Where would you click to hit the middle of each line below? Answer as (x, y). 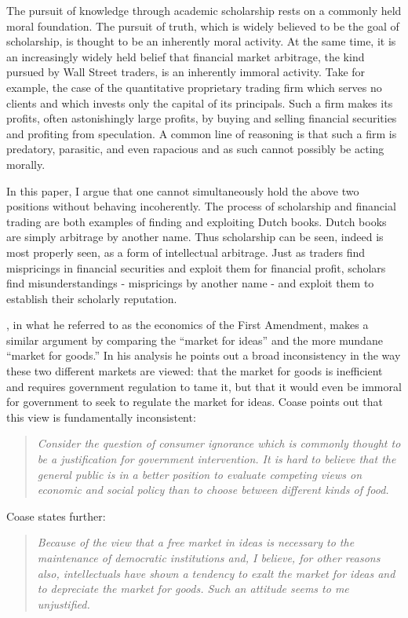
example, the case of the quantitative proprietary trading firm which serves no (194, 87)
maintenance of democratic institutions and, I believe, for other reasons (209, 558)
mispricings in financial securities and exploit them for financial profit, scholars (196, 267)
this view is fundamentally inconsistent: (101, 417)
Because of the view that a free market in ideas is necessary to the (196, 542)
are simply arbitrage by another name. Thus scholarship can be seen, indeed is (195, 237)
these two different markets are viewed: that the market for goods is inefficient (195, 371)
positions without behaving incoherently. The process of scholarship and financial (201, 206)
